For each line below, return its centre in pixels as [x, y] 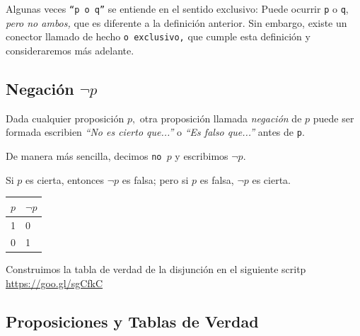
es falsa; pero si [155, 179]
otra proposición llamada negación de [221, 118]
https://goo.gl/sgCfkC [54, 283]
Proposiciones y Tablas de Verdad [132, 321]
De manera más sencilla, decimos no [84, 155]
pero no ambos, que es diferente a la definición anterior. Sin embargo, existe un [176, 22]
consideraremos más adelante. [70, 50]
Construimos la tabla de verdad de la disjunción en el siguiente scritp [156, 269]
